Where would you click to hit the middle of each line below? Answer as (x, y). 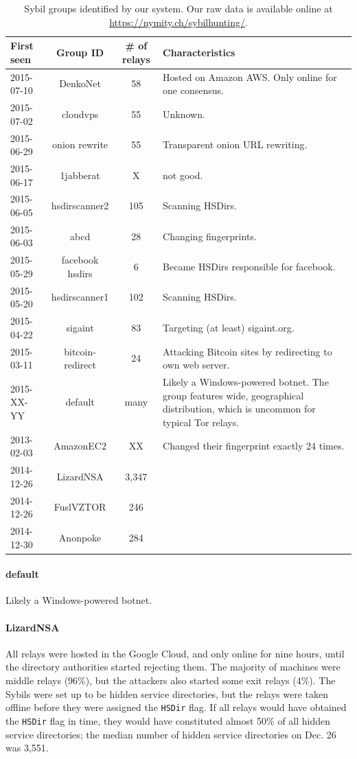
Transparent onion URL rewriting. (235, 144)
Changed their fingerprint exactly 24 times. (254, 446)
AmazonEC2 (80, 446)
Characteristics (199, 52)
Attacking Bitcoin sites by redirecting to (247, 351)
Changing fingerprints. (210, 236)
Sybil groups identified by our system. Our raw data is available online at (178, 8)
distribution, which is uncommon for (239, 409)
